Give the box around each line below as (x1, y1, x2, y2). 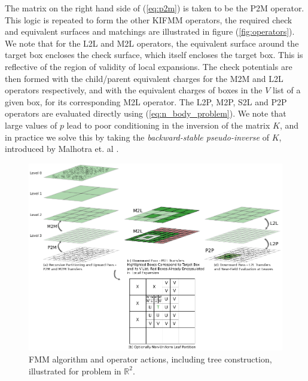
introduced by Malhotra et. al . (5, 142, 119, 155)
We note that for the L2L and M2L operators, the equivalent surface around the (5, 36, 299, 49)
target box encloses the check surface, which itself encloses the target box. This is (5, 48, 303, 61)
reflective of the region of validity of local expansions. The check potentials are (5, 60, 292, 72)
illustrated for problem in (29, 364, 121, 377)
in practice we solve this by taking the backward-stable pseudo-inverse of (5, 130, 269, 143)
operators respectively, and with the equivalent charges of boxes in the (5, 84, 263, 96)
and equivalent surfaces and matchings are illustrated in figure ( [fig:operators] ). (5, 25, 295, 38)
